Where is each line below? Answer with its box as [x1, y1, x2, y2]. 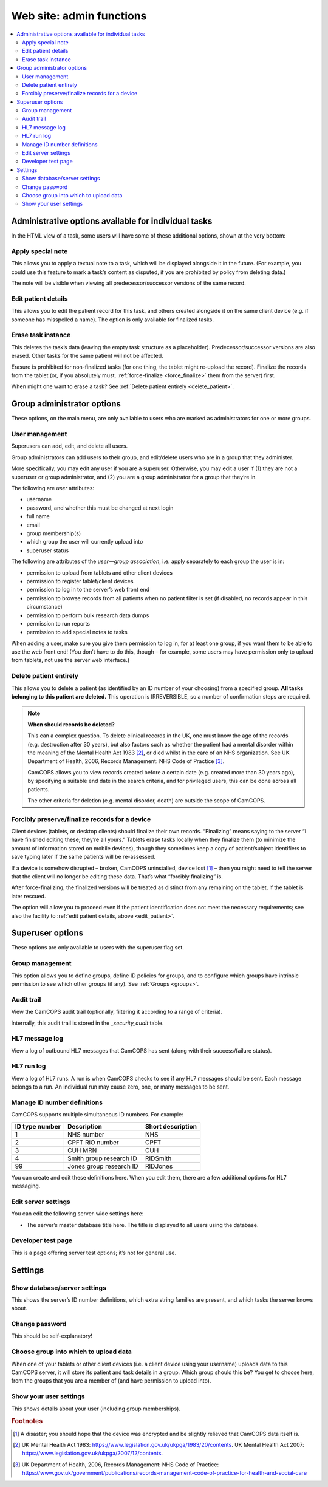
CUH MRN [67, 1146, 97, 1154]
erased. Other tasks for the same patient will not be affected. [11, 352, 163, 360]
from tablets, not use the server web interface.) [11, 657, 130, 664]
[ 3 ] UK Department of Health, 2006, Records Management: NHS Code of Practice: [13, 1461, 219, 1468]
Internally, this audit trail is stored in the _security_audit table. [11, 1019, 164, 1027]
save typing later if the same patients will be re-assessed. [11, 853, 156, 861]
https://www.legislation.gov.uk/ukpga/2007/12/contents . [22, 1449, 163, 1457]
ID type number [15, 1122, 61, 1130]
